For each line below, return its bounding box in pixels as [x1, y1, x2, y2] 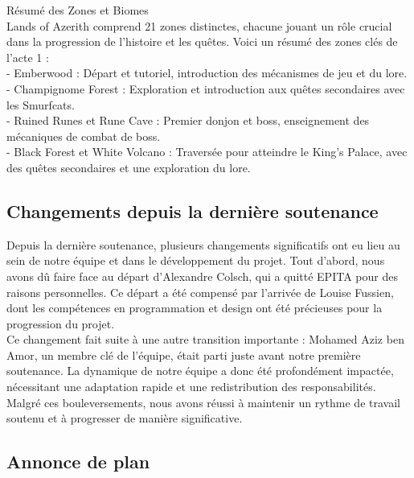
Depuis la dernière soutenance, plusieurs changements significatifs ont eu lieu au [6, 236, 400, 253]
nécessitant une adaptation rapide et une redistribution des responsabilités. [6, 378, 376, 395]
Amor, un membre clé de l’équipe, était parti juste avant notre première [6, 346, 361, 363]
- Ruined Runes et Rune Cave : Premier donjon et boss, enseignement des [6, 112, 370, 129]
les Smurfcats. [6, 96, 75, 113]
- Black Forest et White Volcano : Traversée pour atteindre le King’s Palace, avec [6, 143, 408, 160]
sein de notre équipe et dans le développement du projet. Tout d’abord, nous [6, 252, 385, 269]
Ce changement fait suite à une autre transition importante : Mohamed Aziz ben [6, 331, 404, 348]
